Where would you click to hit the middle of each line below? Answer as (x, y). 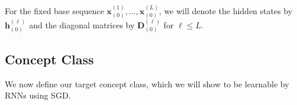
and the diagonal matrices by (82, 25)
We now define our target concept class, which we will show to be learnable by (147, 83)
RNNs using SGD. (38, 95)
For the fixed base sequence (54, 10)
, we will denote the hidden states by (226, 10)
